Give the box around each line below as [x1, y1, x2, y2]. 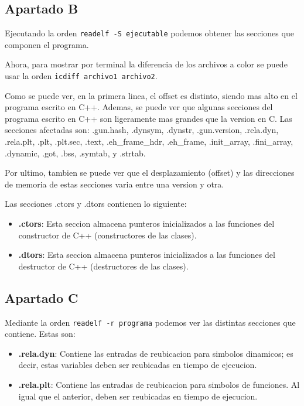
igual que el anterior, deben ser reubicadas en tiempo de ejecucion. [18, 390, 258, 402]
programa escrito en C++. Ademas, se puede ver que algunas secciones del [5, 101, 273, 113]
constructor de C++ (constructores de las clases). [18, 228, 197, 241]
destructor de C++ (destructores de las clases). [18, 260, 189, 272]
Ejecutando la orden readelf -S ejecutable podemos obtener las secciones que [5, 27, 294, 39]
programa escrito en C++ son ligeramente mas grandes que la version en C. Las [5, 112, 292, 124]
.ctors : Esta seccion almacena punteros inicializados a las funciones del [18, 217, 275, 230]
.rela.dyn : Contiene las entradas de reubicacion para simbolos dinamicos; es [18, 347, 293, 359]
